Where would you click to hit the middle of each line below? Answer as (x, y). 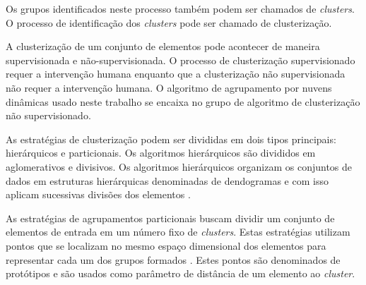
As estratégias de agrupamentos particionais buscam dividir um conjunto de (170, 218)
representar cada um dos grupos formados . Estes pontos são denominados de (173, 259)
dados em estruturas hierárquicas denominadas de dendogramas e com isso (167, 180)
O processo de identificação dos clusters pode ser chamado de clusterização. (169, 22)
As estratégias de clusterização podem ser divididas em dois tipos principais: (171, 139)
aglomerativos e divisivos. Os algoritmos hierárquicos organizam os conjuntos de (179, 166)
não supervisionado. (48, 115)
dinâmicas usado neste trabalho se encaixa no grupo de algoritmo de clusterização (183, 101)
